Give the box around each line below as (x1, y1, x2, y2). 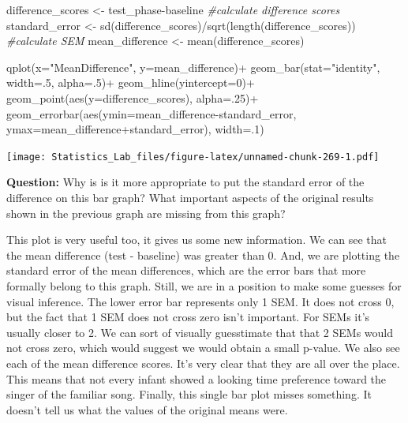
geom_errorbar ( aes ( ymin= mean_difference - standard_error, (6, 105, 297, 122)
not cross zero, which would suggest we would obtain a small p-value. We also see (6, 339, 400, 356)
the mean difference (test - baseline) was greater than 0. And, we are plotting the (6, 246, 400, 263)
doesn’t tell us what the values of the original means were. (6, 401, 288, 417)
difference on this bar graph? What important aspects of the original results (6, 189, 374, 205)
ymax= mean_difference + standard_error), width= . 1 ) (6, 121, 264, 137)
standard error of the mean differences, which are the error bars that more (6, 262, 366, 279)
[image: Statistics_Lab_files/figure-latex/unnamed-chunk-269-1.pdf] (6, 151, 380, 163)
